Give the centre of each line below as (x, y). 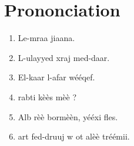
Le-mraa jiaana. (46, 38)
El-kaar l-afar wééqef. (56, 77)
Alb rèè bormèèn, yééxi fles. (68, 116)
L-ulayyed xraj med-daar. (64, 57)
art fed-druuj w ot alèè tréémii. (74, 136)
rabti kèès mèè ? (47, 96)
